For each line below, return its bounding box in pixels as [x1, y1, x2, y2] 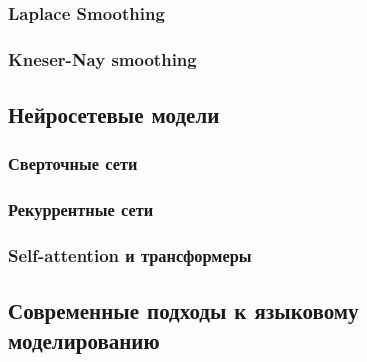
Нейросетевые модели [8, 99, 220, 130]
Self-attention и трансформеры [8, 243, 252, 268]
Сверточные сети [8, 151, 138, 176]
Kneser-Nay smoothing [8, 46, 197, 71]
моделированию [8, 324, 160, 355]
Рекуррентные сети [8, 197, 154, 222]
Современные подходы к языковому [8, 295, 359, 326]
